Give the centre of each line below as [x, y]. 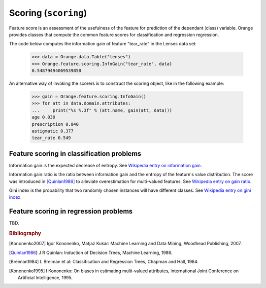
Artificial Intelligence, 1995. [45, 277]
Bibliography [25, 233]
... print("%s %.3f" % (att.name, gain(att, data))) [102, 110]
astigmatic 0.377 [53, 131]
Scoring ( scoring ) [48, 13]
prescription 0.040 [55, 124]
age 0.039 [44, 117]
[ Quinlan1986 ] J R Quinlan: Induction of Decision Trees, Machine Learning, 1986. [91, 252]
